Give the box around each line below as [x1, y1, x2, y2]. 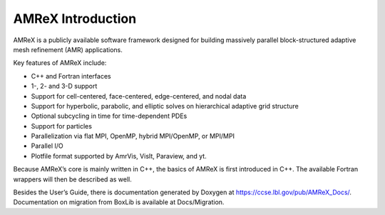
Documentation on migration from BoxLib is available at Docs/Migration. [13, 198, 225, 206]
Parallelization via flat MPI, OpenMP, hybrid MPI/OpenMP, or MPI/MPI [31, 132, 235, 141]
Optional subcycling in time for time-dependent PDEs [31, 111, 188, 121]
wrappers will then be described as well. [13, 175, 132, 184]
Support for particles [31, 121, 93, 130]
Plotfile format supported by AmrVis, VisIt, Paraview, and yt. [31, 151, 207, 160]
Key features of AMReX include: [13, 59, 107, 67]
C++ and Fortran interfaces [31, 71, 111, 80]
